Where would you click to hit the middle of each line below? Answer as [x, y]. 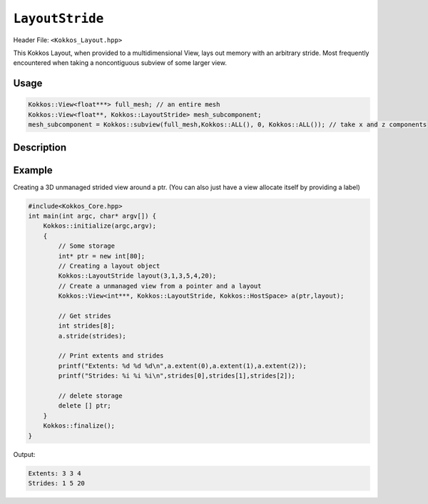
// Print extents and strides [111, 356]
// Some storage [87, 246]
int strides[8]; [87, 326]
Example [33, 170]
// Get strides [85, 316]
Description [40, 147]
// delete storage [90, 396]
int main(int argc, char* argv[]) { [92, 216]
